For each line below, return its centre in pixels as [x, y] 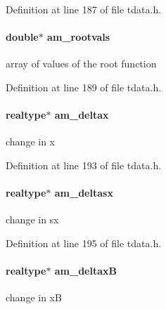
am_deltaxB [85, 271]
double [22, 37]
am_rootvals [79, 37]
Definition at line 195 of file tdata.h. [84, 243]
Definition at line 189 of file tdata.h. [84, 87]
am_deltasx [84, 193]
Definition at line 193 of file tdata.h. [84, 165]
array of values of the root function [81, 64]
